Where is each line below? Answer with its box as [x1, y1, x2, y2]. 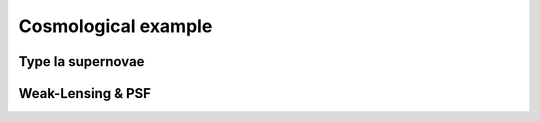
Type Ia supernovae [18, 53, 145, 70]
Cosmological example [18, 15, 213, 37]
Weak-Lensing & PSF [18, 85, 152, 102]
